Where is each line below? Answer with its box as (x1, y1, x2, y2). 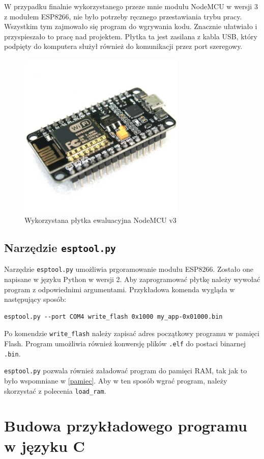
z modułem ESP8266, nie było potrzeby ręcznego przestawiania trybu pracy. (4, 11, 242, 21)
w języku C (4, 435, 85, 456)
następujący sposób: (4, 294, 66, 304)
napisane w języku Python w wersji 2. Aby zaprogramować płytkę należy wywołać (4, 273, 260, 284)
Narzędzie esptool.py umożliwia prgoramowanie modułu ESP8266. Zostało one (4, 264, 253, 274)
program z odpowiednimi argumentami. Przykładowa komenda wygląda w (4, 284, 235, 294)
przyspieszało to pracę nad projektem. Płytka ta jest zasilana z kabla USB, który (4, 31, 257, 41)
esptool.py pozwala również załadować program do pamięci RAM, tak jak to (4, 365, 247, 376)
